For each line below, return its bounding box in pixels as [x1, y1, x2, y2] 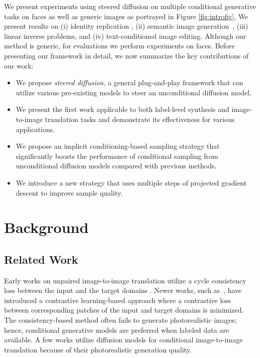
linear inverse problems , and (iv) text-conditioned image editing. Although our [4, 30, 246, 41]
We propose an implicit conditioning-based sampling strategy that [16, 141, 220, 151]
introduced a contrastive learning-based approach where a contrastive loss [4, 294, 231, 305]
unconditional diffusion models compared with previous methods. [16, 160, 217, 171]
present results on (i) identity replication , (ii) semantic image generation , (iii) [4, 21, 248, 31]
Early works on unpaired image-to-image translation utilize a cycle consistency [4, 275, 246, 285]
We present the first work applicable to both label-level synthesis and [16, 104, 229, 114]
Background [4, 217, 89, 237]
